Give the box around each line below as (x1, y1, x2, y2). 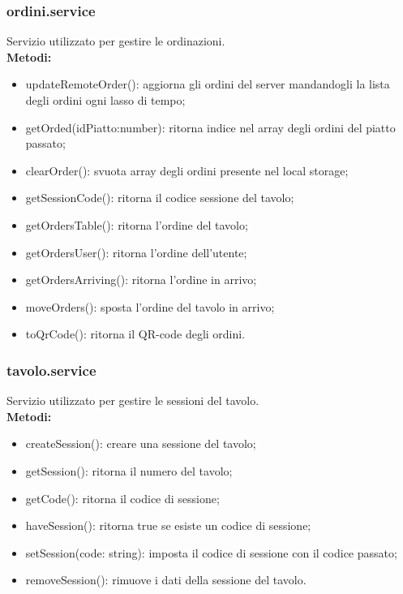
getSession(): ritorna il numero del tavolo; (25, 462, 233, 479)
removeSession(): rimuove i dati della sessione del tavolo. (25, 571, 307, 588)
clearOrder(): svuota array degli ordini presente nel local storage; (25, 161, 349, 179)
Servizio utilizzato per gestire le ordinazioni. (6, 32, 225, 49)
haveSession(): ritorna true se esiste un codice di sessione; (25, 517, 311, 534)
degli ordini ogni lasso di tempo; (25, 92, 186, 108)
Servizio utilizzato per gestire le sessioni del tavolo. (6, 392, 259, 409)
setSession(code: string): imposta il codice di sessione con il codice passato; (25, 544, 397, 561)
